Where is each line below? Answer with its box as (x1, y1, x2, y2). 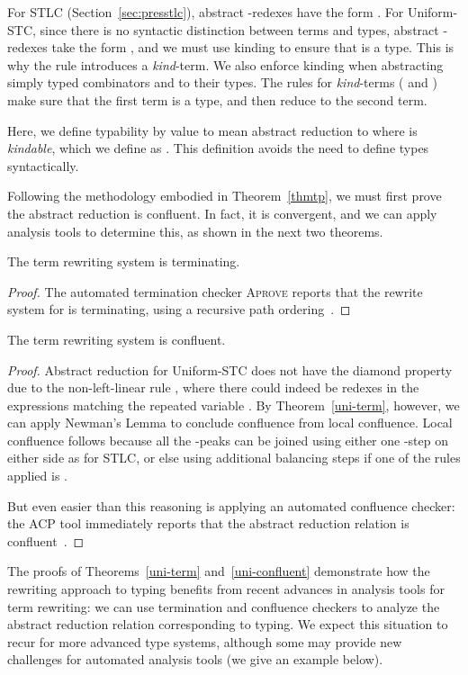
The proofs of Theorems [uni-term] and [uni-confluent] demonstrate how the (7, 562, 430, 580)
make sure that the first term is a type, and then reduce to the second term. (7, 90, 427, 109)
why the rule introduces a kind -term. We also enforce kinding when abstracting (7, 55, 444, 74)
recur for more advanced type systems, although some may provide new (7, 632, 402, 651)
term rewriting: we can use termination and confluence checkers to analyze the (7, 597, 440, 616)
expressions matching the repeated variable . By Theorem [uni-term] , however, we (7, 395, 460, 414)
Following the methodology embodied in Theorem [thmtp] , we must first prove (7, 186, 442, 205)
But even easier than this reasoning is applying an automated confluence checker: (7, 496, 455, 515)
